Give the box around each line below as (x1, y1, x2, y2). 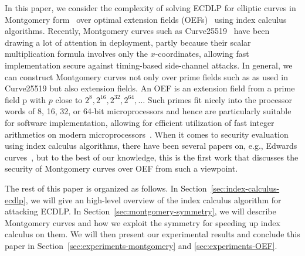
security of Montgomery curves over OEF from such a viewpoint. (5, 162, 238, 175)
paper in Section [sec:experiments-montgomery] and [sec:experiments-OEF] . (5, 239, 277, 251)
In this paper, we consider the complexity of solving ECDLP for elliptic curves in (5, 2, 296, 13)
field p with (5, 93, 46, 105)
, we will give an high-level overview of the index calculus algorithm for (25, 193, 282, 206)
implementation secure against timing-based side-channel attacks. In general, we (5, 59, 293, 71)
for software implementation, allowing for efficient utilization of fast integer (5, 116, 274, 128)
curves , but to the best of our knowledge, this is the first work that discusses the (5, 151, 299, 163)
